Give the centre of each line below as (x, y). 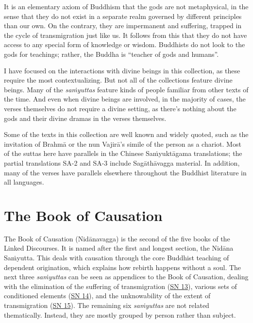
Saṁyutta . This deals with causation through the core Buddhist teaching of (117, 257)
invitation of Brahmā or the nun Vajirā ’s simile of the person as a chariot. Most (123, 144)
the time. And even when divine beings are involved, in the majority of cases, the (125, 99)
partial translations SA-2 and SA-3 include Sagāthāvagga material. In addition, (122, 162)
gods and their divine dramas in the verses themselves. (85, 118)
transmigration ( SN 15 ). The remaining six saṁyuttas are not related (107, 305)
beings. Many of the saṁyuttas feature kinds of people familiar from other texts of (126, 89)
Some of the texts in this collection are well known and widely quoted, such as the (126, 134)
